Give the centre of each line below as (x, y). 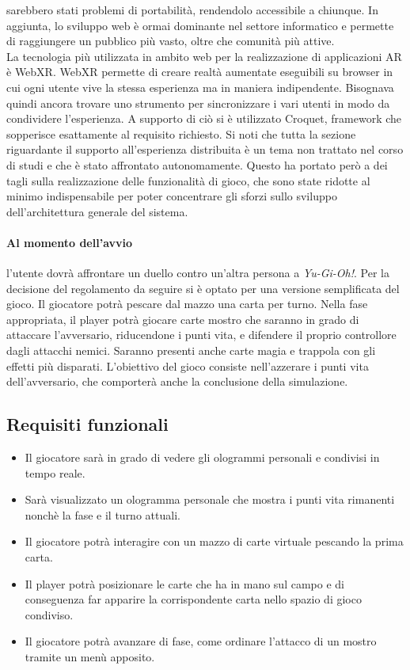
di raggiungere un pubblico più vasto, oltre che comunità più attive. (171, 41)
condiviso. (49, 614)
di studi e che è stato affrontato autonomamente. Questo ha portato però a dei (197, 164)
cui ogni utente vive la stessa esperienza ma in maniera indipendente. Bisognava (200, 87)
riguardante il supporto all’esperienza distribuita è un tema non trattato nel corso (205, 149)
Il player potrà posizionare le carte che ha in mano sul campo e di (184, 583)
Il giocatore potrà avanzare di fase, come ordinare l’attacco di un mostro (201, 641)
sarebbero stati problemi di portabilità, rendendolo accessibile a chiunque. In (192, 10)
